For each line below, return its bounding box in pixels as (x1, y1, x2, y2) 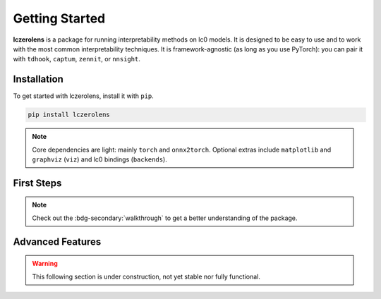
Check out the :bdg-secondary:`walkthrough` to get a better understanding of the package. (32, 214, 298, 222)
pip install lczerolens (28, 111, 111, 119)
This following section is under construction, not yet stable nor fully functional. (32, 272, 260, 281)
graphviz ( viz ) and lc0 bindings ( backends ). (32, 155, 167, 164)
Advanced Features (13, 236, 102, 248)
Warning (32, 260, 58, 268)
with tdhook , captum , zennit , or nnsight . (13, 55, 140, 63)
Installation (13, 73, 64, 85)
